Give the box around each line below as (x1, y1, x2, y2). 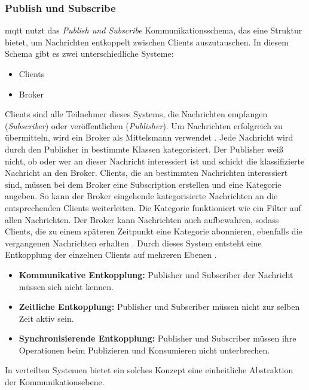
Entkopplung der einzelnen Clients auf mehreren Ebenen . (5, 248, 217, 261)
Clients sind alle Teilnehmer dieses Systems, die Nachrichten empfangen (5, 108, 268, 120)
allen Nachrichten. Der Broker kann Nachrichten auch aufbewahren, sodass (5, 213, 279, 226)
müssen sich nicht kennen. (19, 280, 114, 292)
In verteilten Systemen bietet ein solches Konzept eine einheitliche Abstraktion (5, 364, 293, 376)
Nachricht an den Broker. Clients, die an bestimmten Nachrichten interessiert (5, 166, 288, 179)
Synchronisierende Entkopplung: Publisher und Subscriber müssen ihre (19, 332, 296, 345)
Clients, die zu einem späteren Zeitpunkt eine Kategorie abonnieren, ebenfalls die (5, 225, 302, 237)
